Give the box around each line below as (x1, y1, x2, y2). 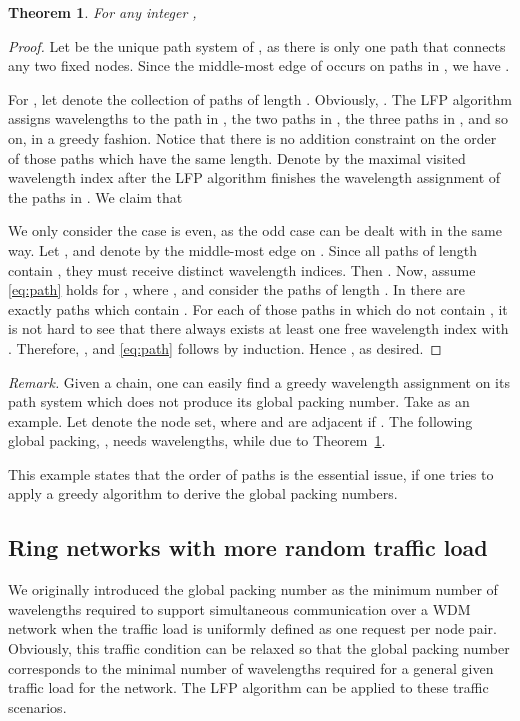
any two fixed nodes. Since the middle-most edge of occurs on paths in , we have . (8, 55, 510, 76)
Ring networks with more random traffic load (8, 532, 488, 563)
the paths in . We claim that (8, 186, 183, 207)
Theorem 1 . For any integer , (8, 2, 197, 22)
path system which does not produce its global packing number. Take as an (8, 391, 470, 412)
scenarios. (8, 696, 67, 717)
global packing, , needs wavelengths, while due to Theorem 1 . (8, 430, 386, 451)
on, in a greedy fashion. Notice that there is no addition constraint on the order (8, 127, 497, 148)
